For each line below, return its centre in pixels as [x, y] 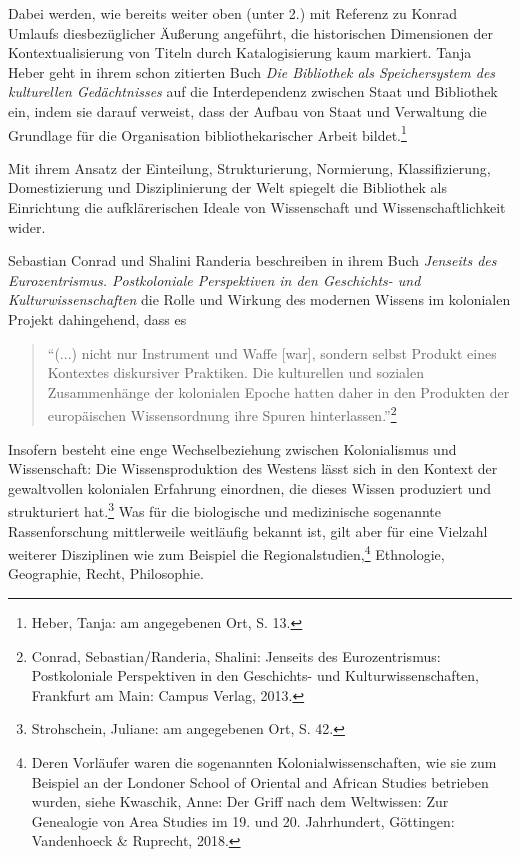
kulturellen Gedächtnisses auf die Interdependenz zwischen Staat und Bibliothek [253, 91]
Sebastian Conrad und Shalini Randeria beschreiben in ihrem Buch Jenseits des [252, 260]
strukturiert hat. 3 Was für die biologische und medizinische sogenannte [225, 510]
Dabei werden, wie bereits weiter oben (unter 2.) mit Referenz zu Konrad [233, 13]
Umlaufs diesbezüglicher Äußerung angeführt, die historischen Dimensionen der [250, 32]
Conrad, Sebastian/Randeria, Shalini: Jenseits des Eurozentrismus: [236, 655]
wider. [27, 226]
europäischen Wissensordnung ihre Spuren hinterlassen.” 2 [222, 413]
